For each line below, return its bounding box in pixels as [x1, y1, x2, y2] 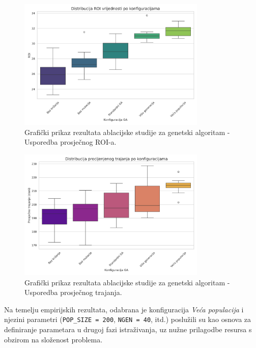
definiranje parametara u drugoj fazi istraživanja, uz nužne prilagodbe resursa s [4, 324, 252, 335]
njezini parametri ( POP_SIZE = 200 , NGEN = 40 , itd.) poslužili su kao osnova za [4, 314, 251, 325]
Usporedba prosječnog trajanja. [24, 287, 122, 298]
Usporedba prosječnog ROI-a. [24, 137, 117, 147]
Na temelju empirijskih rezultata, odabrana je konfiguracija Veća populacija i [4, 304, 244, 314]
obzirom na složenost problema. [4, 334, 103, 344]
